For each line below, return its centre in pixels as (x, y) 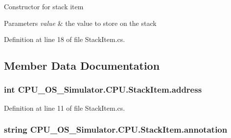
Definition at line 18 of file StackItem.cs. (65, 39)
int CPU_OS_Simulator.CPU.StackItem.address (103, 89)
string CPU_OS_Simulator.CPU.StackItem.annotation (116, 129)
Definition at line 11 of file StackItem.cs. (65, 108)
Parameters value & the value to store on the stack (80, 23)
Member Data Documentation (82, 66)
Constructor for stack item (44, 6)
